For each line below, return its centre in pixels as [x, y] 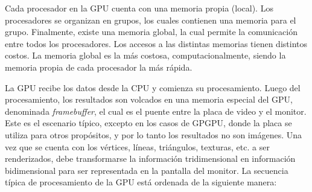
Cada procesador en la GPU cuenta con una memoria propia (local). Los [139, 8]
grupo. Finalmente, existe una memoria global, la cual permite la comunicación [151, 32]
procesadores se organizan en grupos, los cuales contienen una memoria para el [151, 20]
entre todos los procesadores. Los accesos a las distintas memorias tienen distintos [156, 43]
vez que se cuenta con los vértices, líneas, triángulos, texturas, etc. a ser [137, 146]
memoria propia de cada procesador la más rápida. [99, 67]
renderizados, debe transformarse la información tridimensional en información [150, 158]
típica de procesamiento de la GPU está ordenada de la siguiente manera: [141, 182]
